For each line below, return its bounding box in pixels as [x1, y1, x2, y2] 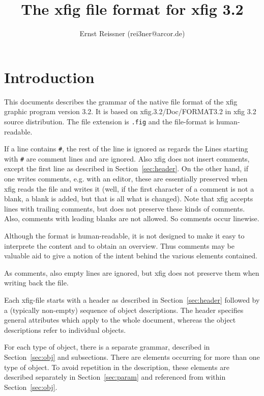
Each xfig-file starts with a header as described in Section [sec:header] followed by [4, 294, 260, 305]
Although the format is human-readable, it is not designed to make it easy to [4, 230, 245, 241]
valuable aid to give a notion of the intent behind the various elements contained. [4, 250, 257, 261]
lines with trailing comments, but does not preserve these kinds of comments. [4, 203, 245, 214]
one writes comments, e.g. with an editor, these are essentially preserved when [4, 173, 248, 183]
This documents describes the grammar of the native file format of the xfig [4, 96, 238, 107]
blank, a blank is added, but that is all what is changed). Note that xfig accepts [4, 193, 253, 204]
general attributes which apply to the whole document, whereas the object [4, 314, 236, 325]
